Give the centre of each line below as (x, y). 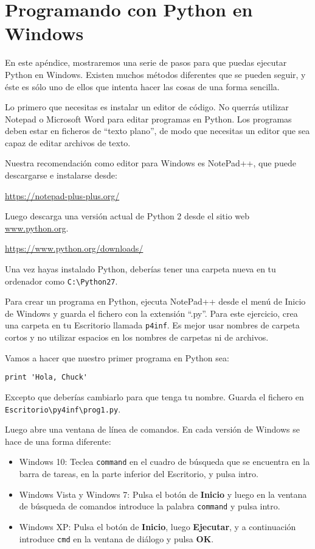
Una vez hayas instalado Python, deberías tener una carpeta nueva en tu (140, 269)
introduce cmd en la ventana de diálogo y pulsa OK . (116, 538)
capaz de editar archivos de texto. (68, 142)
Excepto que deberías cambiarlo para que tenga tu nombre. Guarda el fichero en (154, 396)
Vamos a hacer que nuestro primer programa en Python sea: (117, 357)
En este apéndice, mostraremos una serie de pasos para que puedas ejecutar (146, 62)
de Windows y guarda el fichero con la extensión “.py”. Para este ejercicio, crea (151, 313)
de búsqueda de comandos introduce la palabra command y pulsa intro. (150, 506)
